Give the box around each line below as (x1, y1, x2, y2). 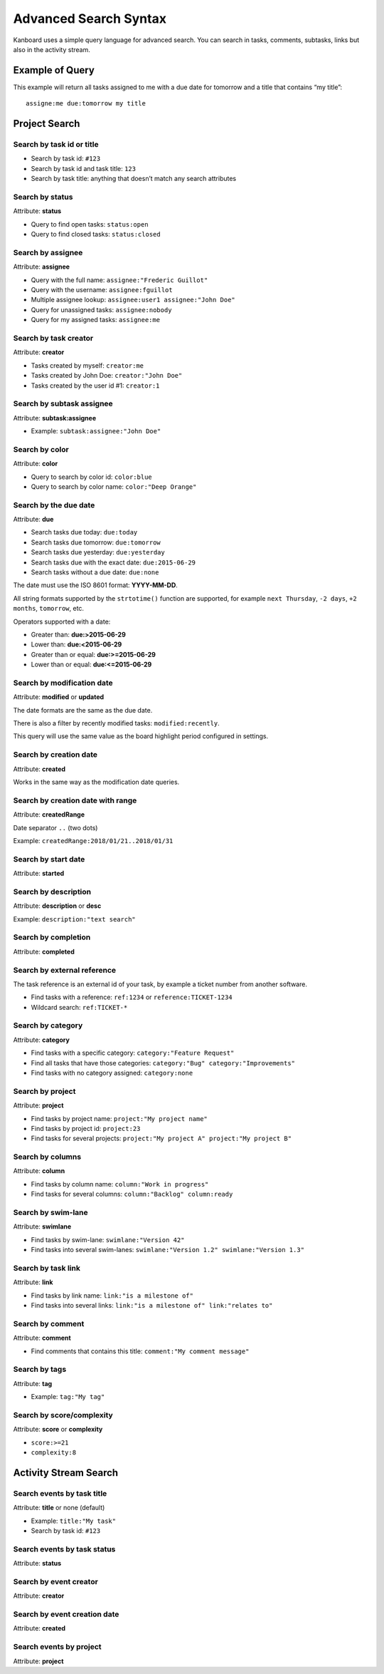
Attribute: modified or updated (13, 693, 105, 701)
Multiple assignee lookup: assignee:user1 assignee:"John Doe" (31, 296, 235, 304)
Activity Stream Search (13, 1467, 119, 1479)
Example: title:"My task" (31, 1517, 117, 1525)
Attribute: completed (13, 947, 75, 956)
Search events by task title (13, 1488, 107, 1498)
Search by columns (13, 1152, 82, 1162)
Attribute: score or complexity (13, 1425, 103, 1434)
